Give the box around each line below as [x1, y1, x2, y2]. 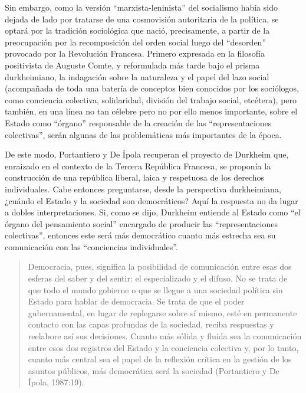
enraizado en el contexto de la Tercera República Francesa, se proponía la [5, 159, 271, 172]
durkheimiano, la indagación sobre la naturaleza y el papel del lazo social [5, 70, 269, 83]
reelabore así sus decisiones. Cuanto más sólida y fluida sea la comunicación [28, 330, 302, 342]
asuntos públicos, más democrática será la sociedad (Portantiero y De [28, 364, 279, 376]
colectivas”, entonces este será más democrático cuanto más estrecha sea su [5, 229, 276, 241]
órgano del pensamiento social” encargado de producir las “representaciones [5, 217, 278, 230]
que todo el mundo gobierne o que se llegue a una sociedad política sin [28, 283, 283, 296]
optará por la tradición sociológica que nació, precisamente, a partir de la [5, 24, 270, 37]
